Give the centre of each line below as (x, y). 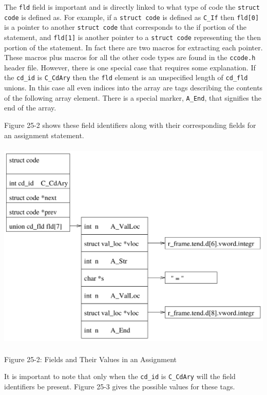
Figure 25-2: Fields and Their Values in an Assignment (90, 359)
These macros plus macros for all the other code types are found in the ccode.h (130, 57)
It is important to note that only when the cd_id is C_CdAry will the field (120, 376)
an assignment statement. (44, 135)
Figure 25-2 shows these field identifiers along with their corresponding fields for (130, 125)
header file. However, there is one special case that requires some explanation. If (130, 67)
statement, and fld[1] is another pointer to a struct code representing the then (133, 37)
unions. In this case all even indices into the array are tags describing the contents (133, 88)
